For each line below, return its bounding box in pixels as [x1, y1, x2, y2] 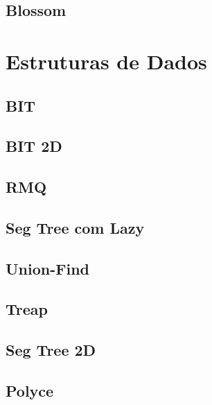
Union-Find [6, 257, 89, 279]
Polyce [6, 380, 54, 402]
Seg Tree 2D [6, 339, 96, 361]
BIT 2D [6, 135, 62, 157]
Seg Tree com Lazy [6, 216, 145, 238]
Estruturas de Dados [6, 46, 207, 75]
